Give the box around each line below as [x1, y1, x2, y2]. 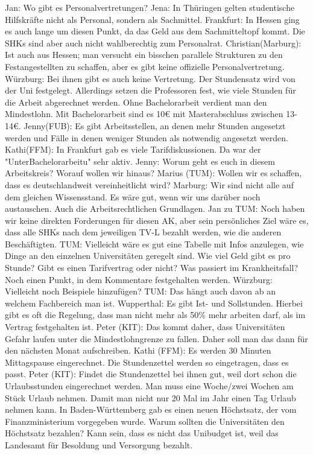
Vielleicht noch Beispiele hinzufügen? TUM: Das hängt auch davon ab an [5, 285, 276, 297]
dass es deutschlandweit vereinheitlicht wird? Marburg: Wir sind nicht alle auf [5, 178, 294, 191]
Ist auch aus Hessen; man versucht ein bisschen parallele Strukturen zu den [5, 48, 283, 61]
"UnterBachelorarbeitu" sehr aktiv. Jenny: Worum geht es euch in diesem [5, 154, 275, 167]
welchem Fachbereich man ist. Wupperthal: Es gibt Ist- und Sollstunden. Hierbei [5, 296, 303, 309]
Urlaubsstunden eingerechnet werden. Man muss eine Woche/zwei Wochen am [5, 380, 294, 392]
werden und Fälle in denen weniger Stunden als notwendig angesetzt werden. [5, 131, 288, 144]
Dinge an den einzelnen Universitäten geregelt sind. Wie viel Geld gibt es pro [5, 249, 291, 262]
